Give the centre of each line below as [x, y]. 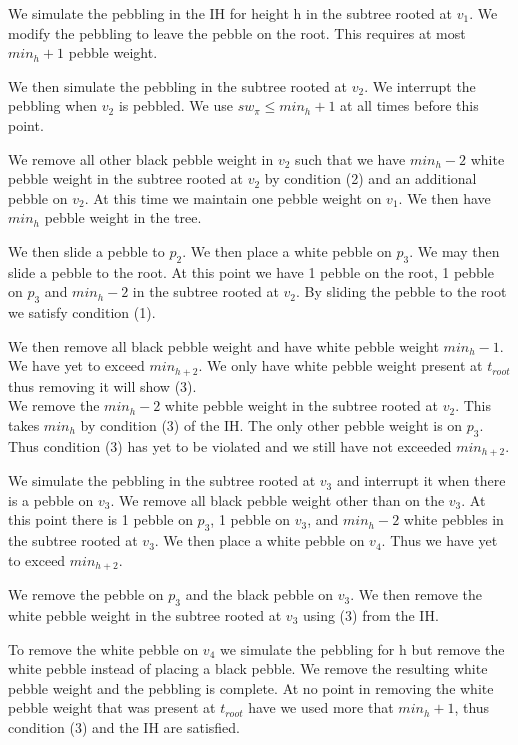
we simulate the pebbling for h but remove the [362, 648]
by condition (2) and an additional [370, 178]
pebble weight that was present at [112, 707]
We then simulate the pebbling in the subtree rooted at [177, 85]
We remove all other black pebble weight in [141, 158]
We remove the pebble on [86, 594]
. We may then [454, 250]
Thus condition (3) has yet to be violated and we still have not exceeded [230, 445]
